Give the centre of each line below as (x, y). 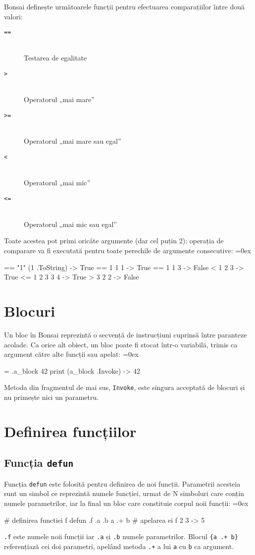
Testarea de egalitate (55, 58)
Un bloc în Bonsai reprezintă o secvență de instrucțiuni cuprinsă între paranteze (126, 334)
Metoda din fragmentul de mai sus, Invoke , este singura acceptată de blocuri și (125, 387)
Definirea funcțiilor (70, 431)
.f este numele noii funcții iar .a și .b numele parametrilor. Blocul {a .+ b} (121, 536)
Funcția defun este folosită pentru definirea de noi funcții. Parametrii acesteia (122, 483)
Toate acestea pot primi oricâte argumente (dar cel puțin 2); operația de (114, 241)
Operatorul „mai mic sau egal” (70, 224)
